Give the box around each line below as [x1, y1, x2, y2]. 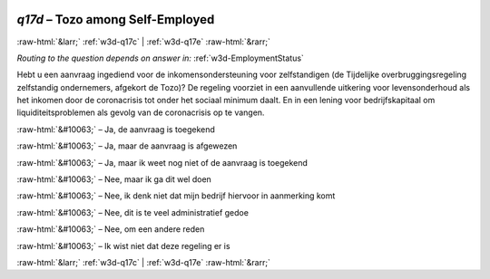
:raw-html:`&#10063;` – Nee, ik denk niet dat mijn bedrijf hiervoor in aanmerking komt [16, 190, 336, 201]
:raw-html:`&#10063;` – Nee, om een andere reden [16, 224, 205, 235]
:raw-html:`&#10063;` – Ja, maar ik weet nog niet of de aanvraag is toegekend [16, 157, 309, 168]
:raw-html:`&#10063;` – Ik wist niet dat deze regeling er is [16, 240, 230, 251]
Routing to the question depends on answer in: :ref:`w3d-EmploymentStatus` [16, 53, 304, 63]
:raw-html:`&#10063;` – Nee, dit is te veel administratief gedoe [16, 207, 250, 217]
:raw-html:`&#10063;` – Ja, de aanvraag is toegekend [16, 123, 215, 135]
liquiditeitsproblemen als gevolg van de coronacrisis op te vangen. [16, 107, 265, 118]
